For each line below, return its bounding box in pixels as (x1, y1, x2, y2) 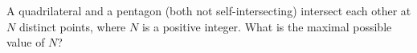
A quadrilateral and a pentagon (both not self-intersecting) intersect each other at (6, 2, 411, 18)
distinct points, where (18, 18, 126, 35)
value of (6, 34, 45, 51)
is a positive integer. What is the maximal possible (141, 18, 392, 35)
